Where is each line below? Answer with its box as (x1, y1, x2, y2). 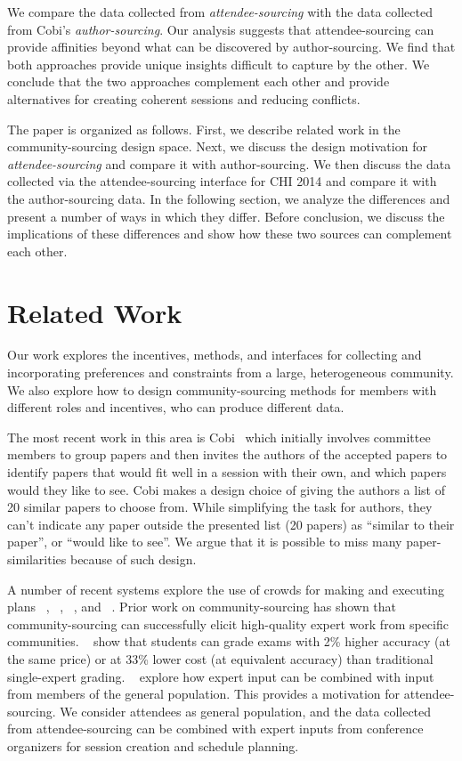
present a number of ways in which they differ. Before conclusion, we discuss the (7, 206, 445, 225)
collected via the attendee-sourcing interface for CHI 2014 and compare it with (7, 172, 437, 190)
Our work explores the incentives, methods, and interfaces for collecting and (7, 345, 422, 364)
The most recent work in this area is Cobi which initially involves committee (7, 427, 431, 446)
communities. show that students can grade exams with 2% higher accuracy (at (7, 632, 450, 651)
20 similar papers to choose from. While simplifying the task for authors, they (7, 498, 433, 516)
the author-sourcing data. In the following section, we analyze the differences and (7, 189, 450, 207)
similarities (7, 549, 67, 568)
